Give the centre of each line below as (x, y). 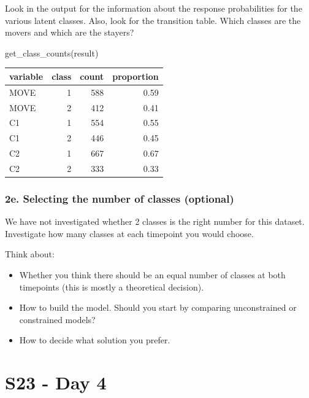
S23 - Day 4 (56, 382)
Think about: (30, 254)
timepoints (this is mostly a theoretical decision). (112, 287)
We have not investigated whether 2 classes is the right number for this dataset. (155, 221)
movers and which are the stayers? (70, 32)
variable (26, 76)
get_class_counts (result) (52, 53)
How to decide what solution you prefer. (95, 340)
